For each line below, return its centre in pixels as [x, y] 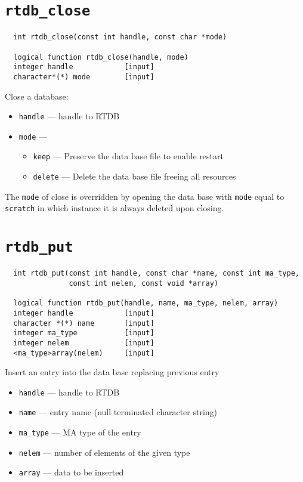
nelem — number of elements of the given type [104, 452]
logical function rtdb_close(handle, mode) [101, 57]
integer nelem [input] [84, 343]
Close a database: [37, 96]
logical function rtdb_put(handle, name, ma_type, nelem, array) [146, 303]
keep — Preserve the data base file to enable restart [128, 156]
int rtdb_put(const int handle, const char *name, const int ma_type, [156, 274]
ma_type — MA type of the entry [80, 432]
